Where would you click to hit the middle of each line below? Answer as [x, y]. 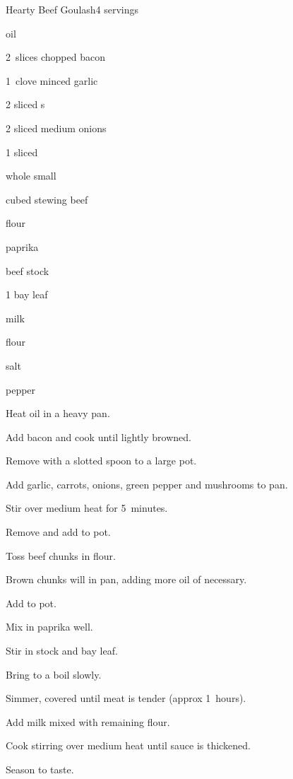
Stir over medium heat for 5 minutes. [87, 508]
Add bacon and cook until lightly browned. [98, 437]
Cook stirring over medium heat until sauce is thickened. [128, 745]
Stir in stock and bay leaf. [62, 651]
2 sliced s [25, 104]
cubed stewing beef [47, 199]
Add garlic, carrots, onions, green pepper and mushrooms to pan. [147, 484]
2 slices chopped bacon [55, 57]
